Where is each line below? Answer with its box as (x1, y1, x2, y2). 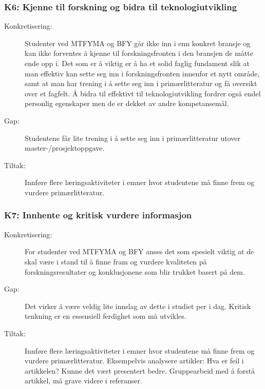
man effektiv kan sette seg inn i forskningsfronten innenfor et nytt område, (25, 68, 260, 78)
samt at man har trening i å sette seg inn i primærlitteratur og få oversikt (25, 78, 257, 89)
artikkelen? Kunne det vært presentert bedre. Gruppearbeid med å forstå (25, 365, 255, 376)
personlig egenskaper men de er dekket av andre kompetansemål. (25, 98, 229, 109)
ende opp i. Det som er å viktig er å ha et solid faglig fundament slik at (25, 58, 250, 68)
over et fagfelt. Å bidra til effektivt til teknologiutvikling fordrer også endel (25, 88, 261, 98)
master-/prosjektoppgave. (25, 142, 105, 153)
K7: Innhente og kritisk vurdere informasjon (4, 209, 192, 221)
